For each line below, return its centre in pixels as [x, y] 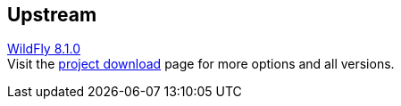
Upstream [52, 15]
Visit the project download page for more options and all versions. [201, 64]
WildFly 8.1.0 [44, 49]
